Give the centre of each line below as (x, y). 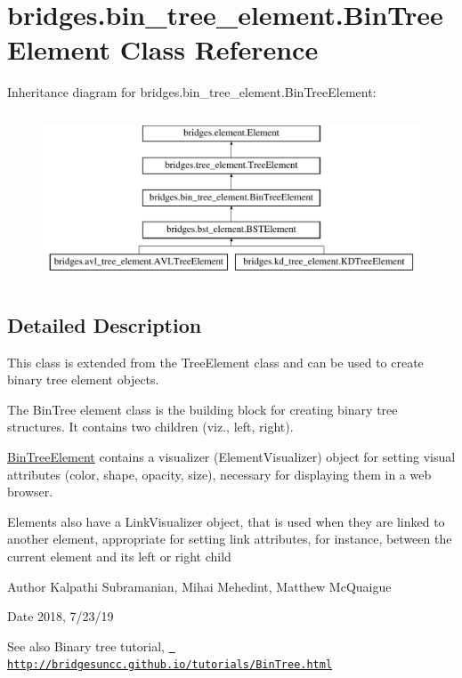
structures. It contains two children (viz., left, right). (150, 427)
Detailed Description (105, 324)
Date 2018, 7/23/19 (61, 616)
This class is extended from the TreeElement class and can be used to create (215, 362)
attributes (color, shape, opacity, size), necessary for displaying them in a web (219, 474)
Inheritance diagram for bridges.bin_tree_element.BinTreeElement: (192, 92)
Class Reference (219, 49)
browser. (30, 492)
